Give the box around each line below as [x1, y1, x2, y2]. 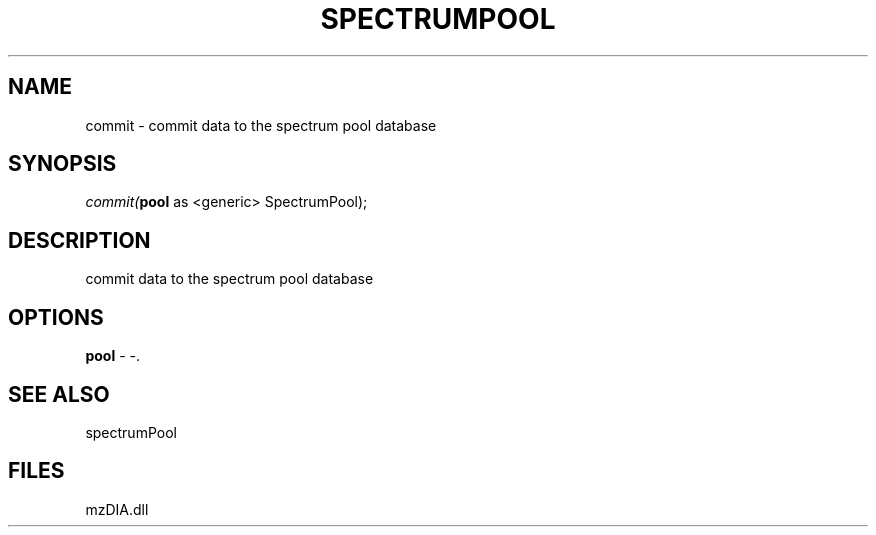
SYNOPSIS [8, 151, 117, 177]
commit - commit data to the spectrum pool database [85, 116, 437, 134]
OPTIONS [8, 304, 104, 330]
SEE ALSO [8, 381, 110, 407]
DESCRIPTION [8, 227, 151, 253]
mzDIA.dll [85, 500, 149, 518]
